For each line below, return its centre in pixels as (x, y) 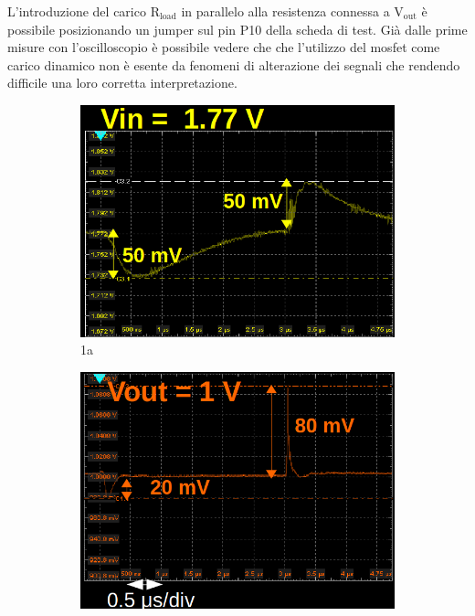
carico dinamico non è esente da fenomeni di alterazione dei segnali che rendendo (234, 64)
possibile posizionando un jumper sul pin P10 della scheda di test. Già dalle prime (237, 29)
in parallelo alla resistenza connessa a (285, 11)
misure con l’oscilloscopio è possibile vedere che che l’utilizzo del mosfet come (224, 47)
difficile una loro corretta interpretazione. (122, 83)
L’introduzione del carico (77, 11)
